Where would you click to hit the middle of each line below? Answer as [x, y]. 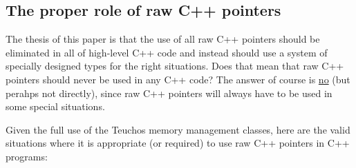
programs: [27, 156]
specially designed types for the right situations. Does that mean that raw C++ [175, 66]
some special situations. [55, 106]
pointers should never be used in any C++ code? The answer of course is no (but [178, 79]
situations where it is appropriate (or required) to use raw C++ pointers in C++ [178, 143]
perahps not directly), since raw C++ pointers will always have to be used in [169, 93]
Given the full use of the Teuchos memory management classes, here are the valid [178, 129]
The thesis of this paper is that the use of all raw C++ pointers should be [163, 39]
